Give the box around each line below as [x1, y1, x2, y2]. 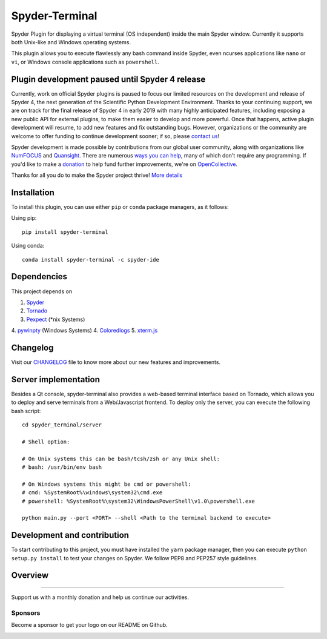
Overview [11, 570, 49, 581]
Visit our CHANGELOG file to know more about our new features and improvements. [11, 358, 221, 366]
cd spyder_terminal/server [22, 422, 102, 428]
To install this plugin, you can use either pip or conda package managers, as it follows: [11, 204, 230, 211]
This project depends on [11, 288, 73, 295]
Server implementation [11, 374, 100, 385]
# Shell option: [22, 438, 70, 445]
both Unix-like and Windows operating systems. [11, 38, 131, 45]
